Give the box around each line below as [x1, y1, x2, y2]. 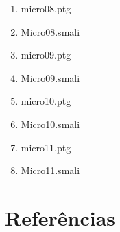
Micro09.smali [21, 70, 80, 85]
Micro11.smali [21, 163, 80, 178]
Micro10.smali [21, 116, 80, 131]
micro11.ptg [21, 140, 71, 154]
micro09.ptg [21, 48, 71, 62]
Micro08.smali [21, 24, 80, 39]
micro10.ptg [21, 94, 71, 108]
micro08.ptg [21, 1, 71, 15]
